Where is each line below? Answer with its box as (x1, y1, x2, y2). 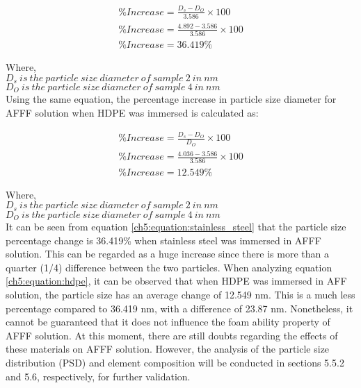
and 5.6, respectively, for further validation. (6, 369, 191, 383)
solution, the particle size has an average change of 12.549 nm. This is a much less (6, 287, 355, 301)
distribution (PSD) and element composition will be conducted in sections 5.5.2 (6, 355, 344, 369)
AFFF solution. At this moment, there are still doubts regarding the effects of (6, 328, 338, 342)
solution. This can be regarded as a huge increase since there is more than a (6, 246, 329, 261)
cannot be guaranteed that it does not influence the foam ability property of (6, 314, 330, 329)
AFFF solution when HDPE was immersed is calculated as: (6, 106, 259, 120)
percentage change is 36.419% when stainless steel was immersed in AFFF (6, 233, 321, 247)
